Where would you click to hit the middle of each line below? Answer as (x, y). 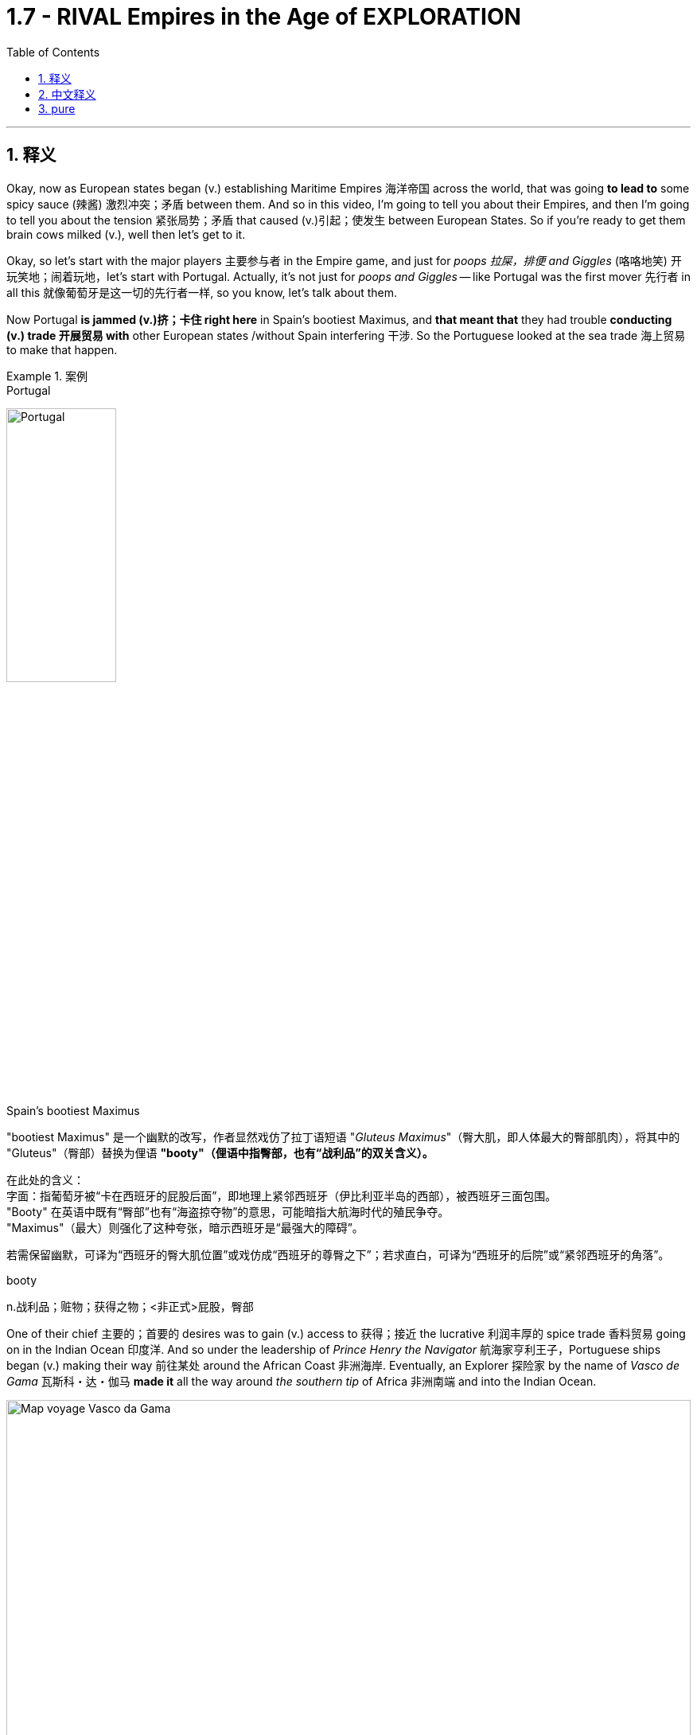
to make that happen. (62, 349)
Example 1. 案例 (47, 376)
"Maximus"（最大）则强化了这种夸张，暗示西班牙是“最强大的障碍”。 (185, 1228)
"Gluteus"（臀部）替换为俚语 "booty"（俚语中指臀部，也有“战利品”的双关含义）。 (220, 1153)
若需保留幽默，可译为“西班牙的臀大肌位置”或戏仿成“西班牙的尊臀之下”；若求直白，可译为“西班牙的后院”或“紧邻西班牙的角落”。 (338, 1255)
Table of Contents (53, 52)
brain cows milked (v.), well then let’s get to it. (126, 234)
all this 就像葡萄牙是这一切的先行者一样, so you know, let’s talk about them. (202, 292)
